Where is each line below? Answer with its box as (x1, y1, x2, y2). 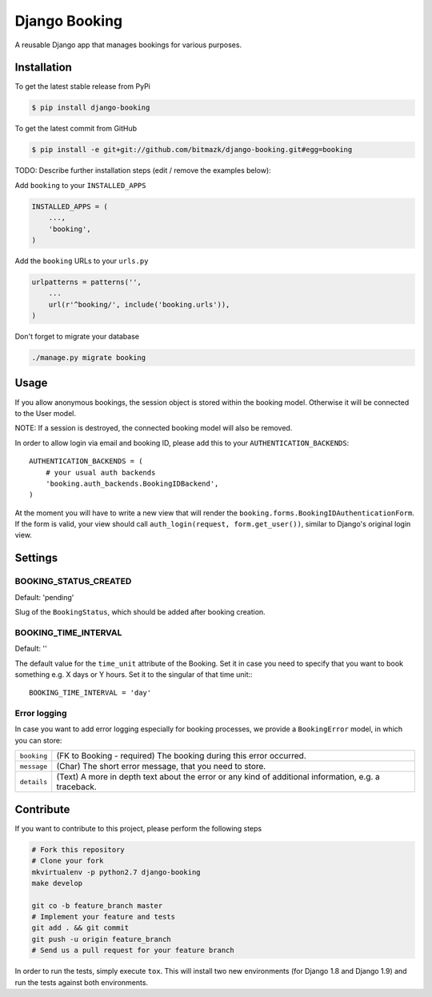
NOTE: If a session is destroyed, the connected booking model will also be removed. (14, 423, 293, 433)
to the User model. (14, 408, 76, 418)
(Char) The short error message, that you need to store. (56, 761, 266, 772)
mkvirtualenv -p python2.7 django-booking (31, 867, 201, 876)
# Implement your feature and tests (31, 912, 176, 922)
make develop (31, 879, 83, 887)
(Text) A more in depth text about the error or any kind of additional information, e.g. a (56, 771, 380, 783)
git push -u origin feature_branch (31, 935, 171, 943)
